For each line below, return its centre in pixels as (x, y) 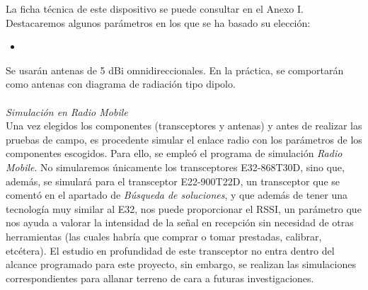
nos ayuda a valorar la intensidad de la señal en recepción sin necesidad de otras (180, 222)
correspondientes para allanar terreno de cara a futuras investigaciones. (160, 278)
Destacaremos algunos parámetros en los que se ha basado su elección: (158, 22)
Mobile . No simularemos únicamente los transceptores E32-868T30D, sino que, (175, 167)
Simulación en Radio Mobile (67, 111)
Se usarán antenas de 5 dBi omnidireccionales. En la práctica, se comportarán (175, 70)
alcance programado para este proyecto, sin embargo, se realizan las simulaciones (181, 264)
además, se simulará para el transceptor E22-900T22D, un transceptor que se (173, 181)
